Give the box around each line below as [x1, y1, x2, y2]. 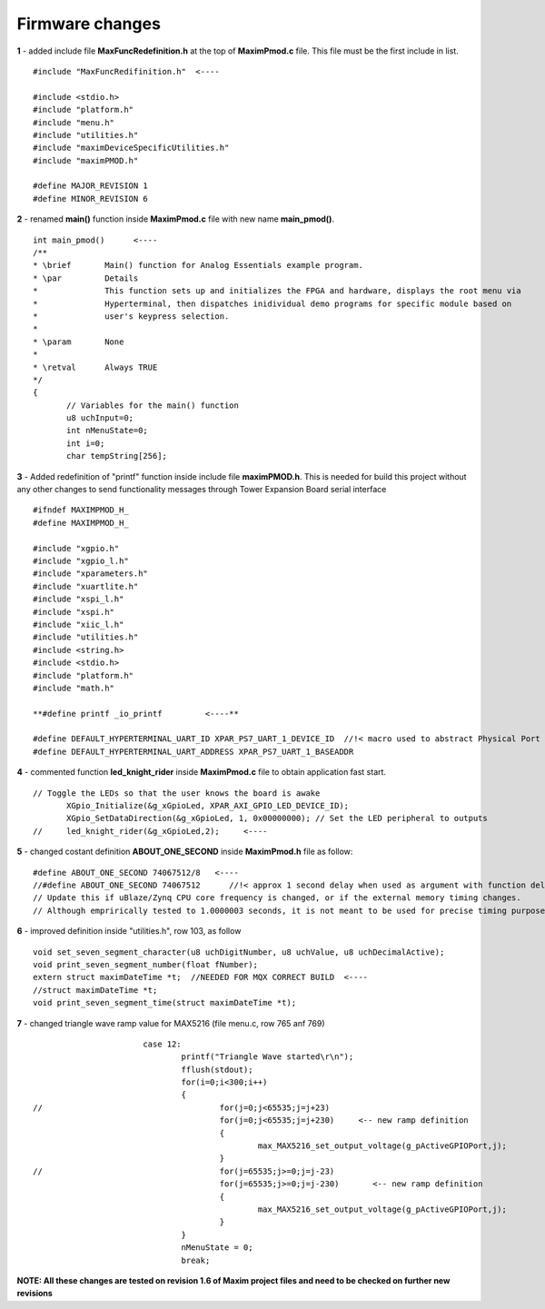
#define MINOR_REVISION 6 [33, 193, 149, 203]
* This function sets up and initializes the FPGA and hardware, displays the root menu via [33, 286, 521, 296]
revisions [16, 1288, 54, 1299]
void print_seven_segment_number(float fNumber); [33, 959, 259, 969]
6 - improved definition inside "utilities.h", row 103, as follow [16, 926, 242, 937]
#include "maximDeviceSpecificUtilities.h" [33, 143, 230, 154]
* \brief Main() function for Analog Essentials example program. [33, 260, 363, 271]
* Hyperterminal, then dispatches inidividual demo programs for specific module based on [33, 298, 512, 309]
